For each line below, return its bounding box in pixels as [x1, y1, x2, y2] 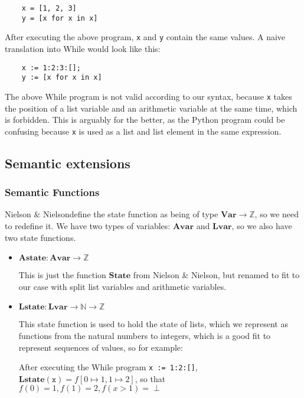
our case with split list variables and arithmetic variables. [18, 280, 227, 292]
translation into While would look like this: [5, 42, 161, 54]
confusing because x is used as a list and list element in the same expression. [5, 125, 282, 137]
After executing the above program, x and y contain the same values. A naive [5, 31, 286, 43]
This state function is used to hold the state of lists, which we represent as [18, 318, 288, 330]
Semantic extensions [5, 154, 130, 172]
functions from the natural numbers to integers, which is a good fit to [18, 329, 271, 341]
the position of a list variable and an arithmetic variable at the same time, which [5, 102, 298, 114]
